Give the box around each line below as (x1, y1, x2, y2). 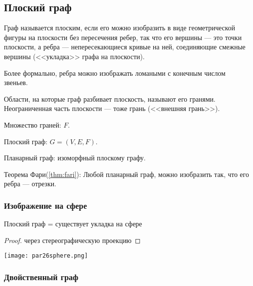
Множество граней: (4, 119, 62, 130)
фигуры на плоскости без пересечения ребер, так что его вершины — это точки (4, 32, 242, 42)
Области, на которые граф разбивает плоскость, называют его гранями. (4, 93, 216, 104)
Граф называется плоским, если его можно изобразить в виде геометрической (4, 22, 235, 33)
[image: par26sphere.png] (4, 252, 88, 260)
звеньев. (4, 77, 28, 88)
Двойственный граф (4, 270, 79, 283)
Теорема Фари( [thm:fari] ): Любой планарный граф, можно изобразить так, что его (4, 169, 249, 179)
